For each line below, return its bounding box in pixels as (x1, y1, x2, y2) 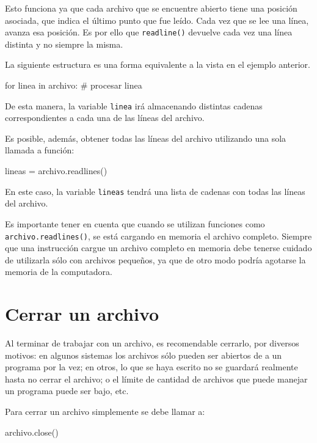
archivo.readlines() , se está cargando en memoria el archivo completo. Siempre (5, 229, 312, 242)
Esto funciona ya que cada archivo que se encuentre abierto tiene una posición (5, 2, 297, 14)
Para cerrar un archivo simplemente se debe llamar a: (5, 405, 205, 418)
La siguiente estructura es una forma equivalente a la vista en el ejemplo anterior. (5, 58, 310, 71)
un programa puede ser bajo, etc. (5, 384, 129, 397)
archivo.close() (5, 425, 59, 438)
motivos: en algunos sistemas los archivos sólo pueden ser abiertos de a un (5, 348, 282, 361)
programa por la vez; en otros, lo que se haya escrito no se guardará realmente (5, 361, 298, 373)
